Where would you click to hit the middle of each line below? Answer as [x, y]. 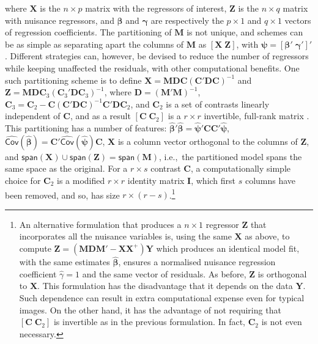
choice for [23, 180]
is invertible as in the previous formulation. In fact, [150, 322]
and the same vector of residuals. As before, [164, 273]
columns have [270, 180]
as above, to [267, 236]
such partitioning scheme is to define [73, 80]
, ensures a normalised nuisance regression [197, 262]
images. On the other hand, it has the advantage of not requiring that [150, 309]
